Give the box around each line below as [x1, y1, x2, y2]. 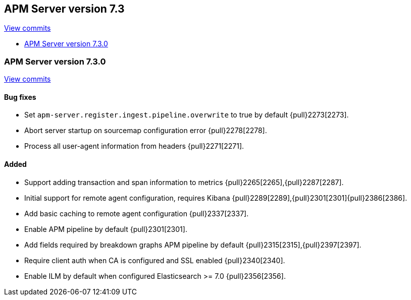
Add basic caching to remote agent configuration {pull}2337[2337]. [24, 209, 249, 218]
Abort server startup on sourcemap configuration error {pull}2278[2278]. [24, 126, 267, 135]
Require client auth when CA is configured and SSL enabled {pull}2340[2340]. [24, 256, 285, 265]
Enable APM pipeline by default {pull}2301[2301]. [24, 224, 187, 233]
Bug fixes [4, 92, 36, 101]
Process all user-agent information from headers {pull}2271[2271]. [24, 142, 244, 151]
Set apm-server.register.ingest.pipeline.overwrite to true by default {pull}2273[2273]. [24, 110, 349, 119]
